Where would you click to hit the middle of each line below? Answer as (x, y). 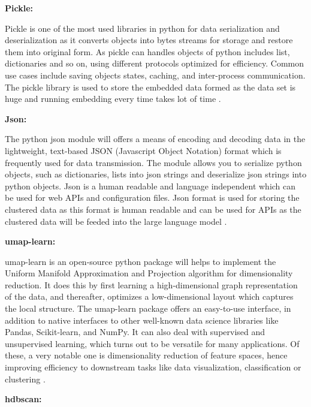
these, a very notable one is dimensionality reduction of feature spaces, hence (146, 355)
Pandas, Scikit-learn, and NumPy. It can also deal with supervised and (135, 332)
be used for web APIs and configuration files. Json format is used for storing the (152, 198)
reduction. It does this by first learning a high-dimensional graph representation (151, 284)
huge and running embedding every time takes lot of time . (113, 99)
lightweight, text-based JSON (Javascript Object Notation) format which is (143, 150)
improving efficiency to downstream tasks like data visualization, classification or (153, 367)
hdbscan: (23, 399)
